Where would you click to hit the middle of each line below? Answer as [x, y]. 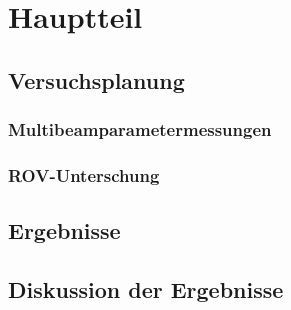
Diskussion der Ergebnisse [146, 289]
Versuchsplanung [96, 79]
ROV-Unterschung [84, 174]
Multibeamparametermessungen [140, 129]
